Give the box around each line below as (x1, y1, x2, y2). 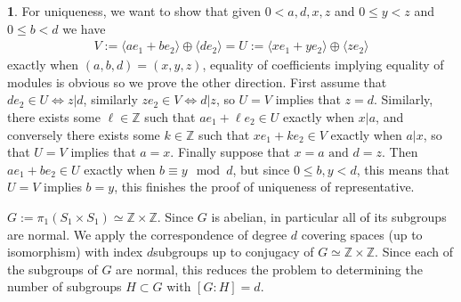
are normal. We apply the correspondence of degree (7, 224, 287, 243)
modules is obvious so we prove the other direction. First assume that (7, 72, 387, 91)
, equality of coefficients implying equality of (202, 55, 444, 74)
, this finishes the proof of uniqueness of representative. (114, 177, 415, 196)
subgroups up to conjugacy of (153, 242, 314, 261)
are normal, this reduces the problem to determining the (116, 259, 423, 278)
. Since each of (375, 242, 453, 261)
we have (62, 19, 106, 37)
